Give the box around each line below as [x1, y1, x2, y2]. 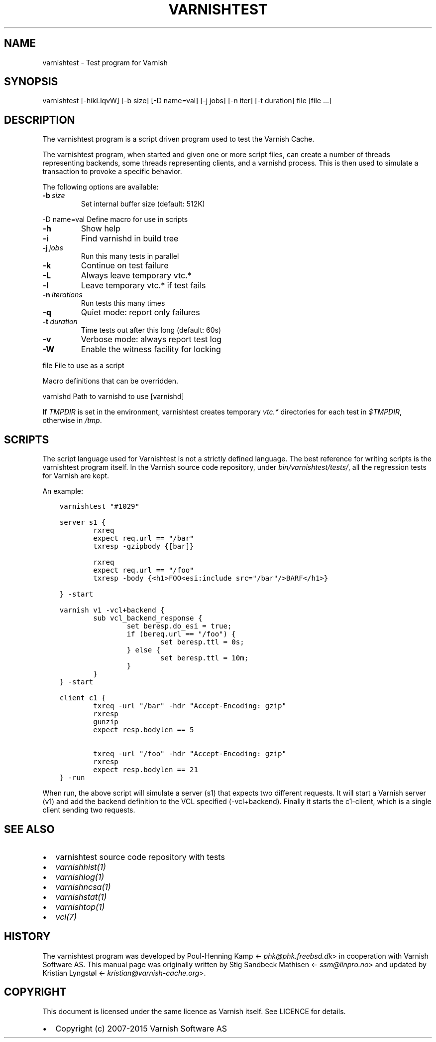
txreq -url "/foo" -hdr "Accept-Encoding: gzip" [93, 750, 286, 758]
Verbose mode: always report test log [81, 334, 222, 345]
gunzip [93, 718, 118, 726]
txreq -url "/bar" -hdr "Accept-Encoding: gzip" [93, 702, 286, 710]
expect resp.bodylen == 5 [93, 726, 194, 734]
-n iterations [42, 290, 83, 299]
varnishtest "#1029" [59, 502, 139, 511]
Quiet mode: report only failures [81, 307, 200, 318]
